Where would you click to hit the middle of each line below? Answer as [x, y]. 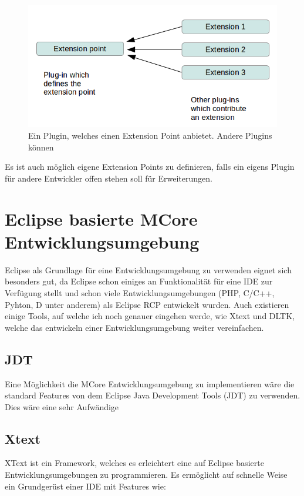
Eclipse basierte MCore [101, 218]
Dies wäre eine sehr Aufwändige [62, 406]
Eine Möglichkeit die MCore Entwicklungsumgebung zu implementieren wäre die [150, 383]
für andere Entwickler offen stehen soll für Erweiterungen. [109, 178]
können [41, 147]
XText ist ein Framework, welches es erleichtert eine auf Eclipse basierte [134, 463]
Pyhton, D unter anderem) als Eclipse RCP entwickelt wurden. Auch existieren [147, 304]
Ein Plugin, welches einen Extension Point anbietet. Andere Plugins [150, 135]
